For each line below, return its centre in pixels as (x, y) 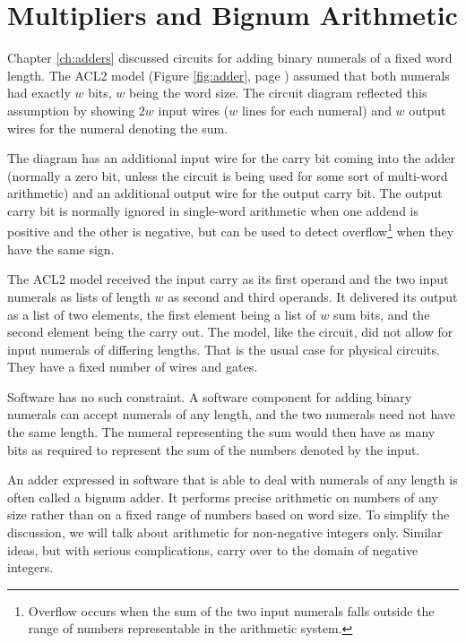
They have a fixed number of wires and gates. (133, 367)
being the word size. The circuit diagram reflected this (278, 93)
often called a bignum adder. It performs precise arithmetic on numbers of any (223, 497)
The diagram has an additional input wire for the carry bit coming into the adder (232, 158)
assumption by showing (71, 110)
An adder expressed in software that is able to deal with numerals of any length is (233, 480)
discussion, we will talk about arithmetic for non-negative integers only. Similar (225, 532)
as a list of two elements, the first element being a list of (162, 314)
